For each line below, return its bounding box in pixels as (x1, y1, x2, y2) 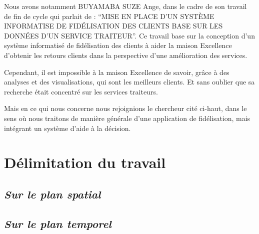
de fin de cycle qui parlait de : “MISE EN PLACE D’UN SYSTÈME (4, 10, 214, 21)
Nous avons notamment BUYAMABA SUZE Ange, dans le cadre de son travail (4, 1, 247, 11)
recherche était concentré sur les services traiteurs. (4, 86, 158, 96)
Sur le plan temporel (4, 215, 111, 231)
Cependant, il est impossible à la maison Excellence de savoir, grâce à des (4, 66, 229, 77)
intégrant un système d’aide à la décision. (4, 122, 131, 133)
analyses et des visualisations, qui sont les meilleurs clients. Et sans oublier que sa (4, 76, 255, 87)
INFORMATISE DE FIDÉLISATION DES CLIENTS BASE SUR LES (4, 20, 223, 31)
